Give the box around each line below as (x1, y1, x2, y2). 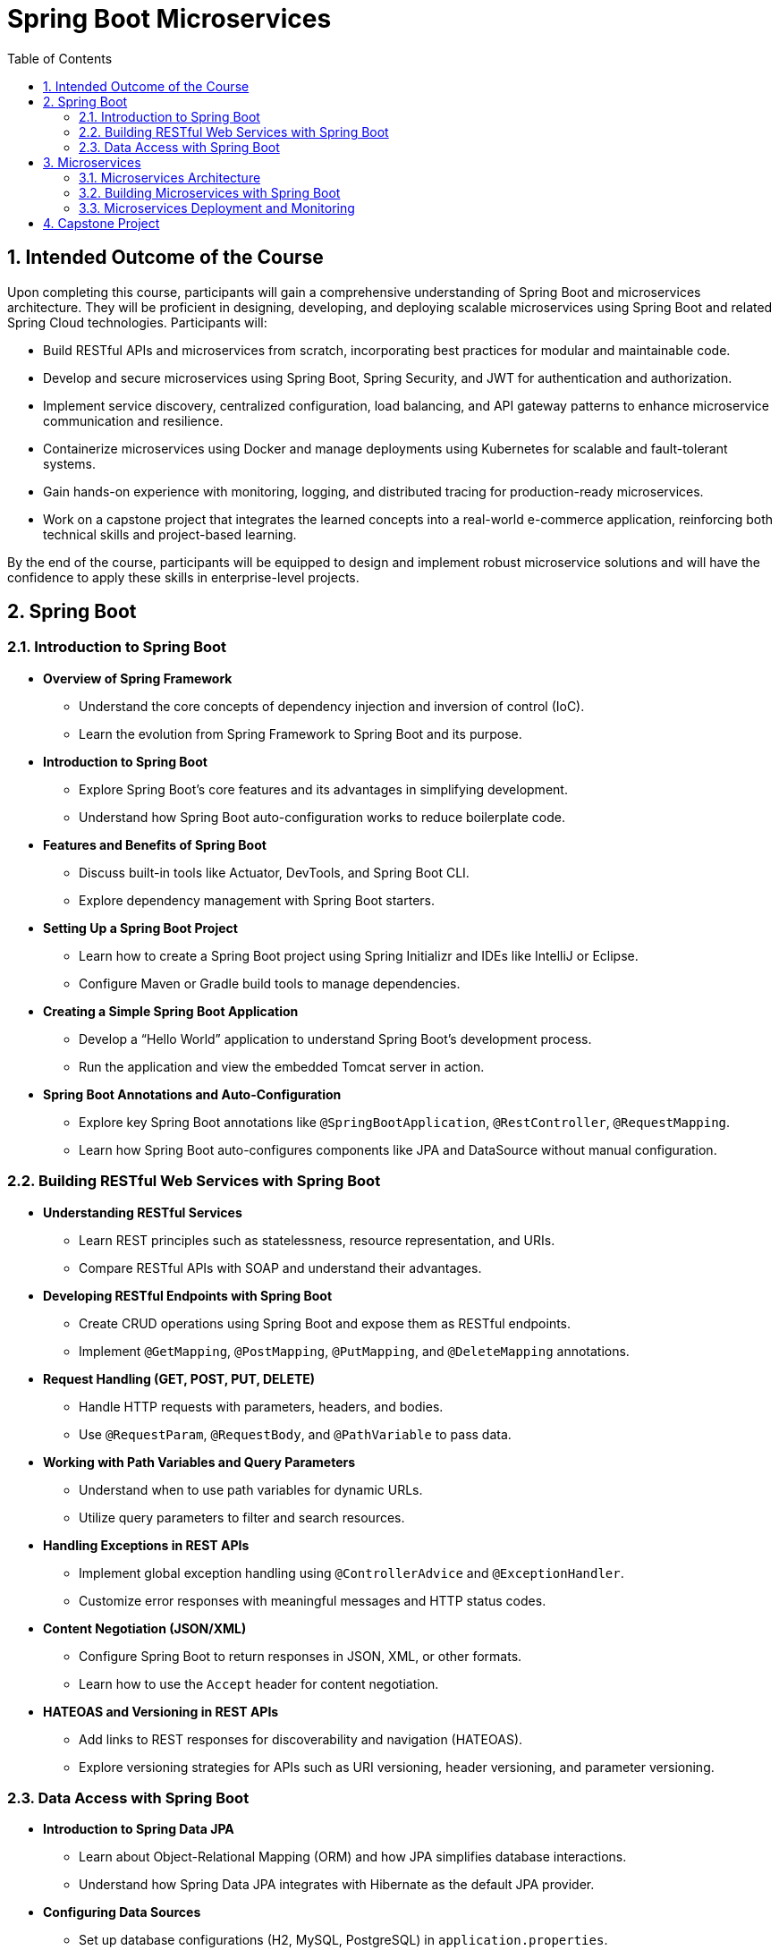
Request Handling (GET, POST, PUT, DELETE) (43, 1370, 316, 1386)
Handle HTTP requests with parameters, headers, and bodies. (79, 1398, 444, 1414)
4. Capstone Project (43, 215, 160, 231)
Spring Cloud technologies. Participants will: (7, 314, 267, 330)
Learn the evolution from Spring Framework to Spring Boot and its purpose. (79, 725, 522, 742)
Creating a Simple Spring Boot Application (43, 1003, 299, 1019)
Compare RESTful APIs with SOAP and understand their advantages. (79, 1259, 482, 1276)
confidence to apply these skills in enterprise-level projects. (7, 569, 360, 585)
